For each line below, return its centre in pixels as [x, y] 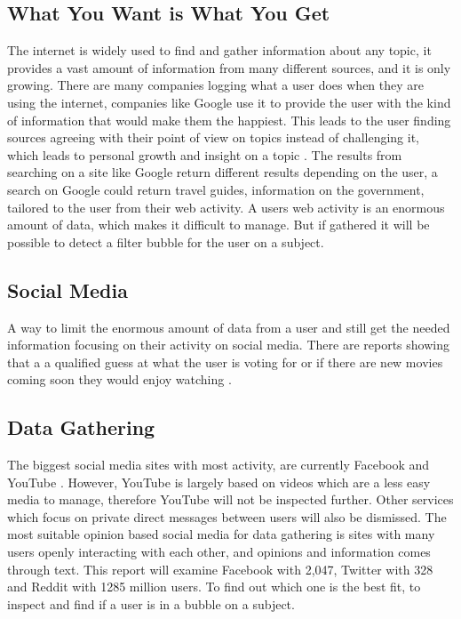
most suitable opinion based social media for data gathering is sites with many [221, 534]
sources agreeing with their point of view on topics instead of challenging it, [213, 137]
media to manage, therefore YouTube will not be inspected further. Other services [230, 499]
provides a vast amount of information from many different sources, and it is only [229, 67]
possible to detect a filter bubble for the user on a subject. [166, 241]
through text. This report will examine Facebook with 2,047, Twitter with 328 [220, 569]
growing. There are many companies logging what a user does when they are [215, 85]
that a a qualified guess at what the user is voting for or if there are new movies [225, 362]
